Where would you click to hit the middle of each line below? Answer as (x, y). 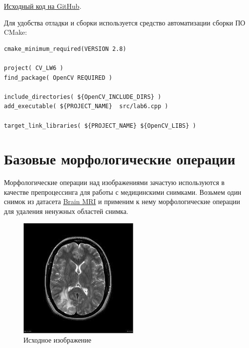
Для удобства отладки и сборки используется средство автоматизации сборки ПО (125, 22)
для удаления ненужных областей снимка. (66, 211)
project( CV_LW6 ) (34, 68)
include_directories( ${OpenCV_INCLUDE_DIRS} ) (83, 97)
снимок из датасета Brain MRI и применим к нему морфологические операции (122, 201)
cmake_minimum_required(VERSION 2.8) (65, 49)
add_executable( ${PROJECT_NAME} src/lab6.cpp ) (86, 106)
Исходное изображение (58, 340)
